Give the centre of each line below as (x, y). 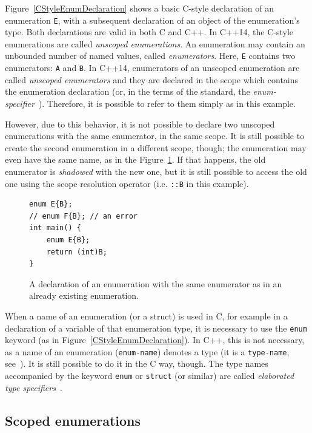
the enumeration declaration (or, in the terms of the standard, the (128, 91)
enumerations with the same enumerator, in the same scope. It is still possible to (155, 136)
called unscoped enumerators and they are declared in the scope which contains (152, 79)
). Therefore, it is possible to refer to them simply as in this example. (167, 103)
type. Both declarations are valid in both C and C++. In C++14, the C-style (149, 32)
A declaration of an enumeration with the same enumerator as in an (156, 283)
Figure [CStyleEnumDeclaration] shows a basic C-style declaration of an (139, 8)
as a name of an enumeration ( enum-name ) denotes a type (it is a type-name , (147, 351)
